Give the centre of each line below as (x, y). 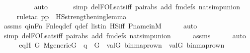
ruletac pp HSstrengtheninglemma (72, 16)
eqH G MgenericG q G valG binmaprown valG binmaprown (122, 45)
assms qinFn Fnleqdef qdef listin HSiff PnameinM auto (100, 26)
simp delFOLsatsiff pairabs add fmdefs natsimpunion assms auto (125, 35)
